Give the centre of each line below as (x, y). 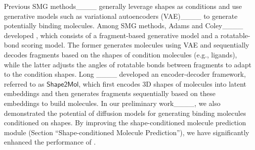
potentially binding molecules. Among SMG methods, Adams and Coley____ (124, 25)
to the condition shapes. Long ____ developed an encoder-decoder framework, (125, 74)
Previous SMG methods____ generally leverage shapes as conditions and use (123, 6)
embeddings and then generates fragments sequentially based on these (110, 93)
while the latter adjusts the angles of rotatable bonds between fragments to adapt (128, 64)
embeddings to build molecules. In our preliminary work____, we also (112, 103)
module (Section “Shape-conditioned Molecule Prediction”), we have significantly (127, 132)
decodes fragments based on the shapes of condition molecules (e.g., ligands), (121, 54)
